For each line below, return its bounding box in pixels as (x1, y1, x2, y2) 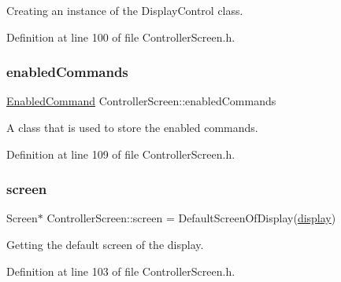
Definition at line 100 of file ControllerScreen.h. (6, 28, 235, 45)
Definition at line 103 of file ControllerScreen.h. (6, 262, 235, 279)
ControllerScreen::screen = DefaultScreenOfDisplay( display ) (46, 210, 336, 226)
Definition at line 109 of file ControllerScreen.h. (6, 145, 235, 162)
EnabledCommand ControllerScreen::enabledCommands (6, 93, 276, 109)
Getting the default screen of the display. (6, 236, 204, 252)
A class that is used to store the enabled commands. (6, 119, 258, 135)
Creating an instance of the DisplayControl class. (6, 2, 243, 18)
